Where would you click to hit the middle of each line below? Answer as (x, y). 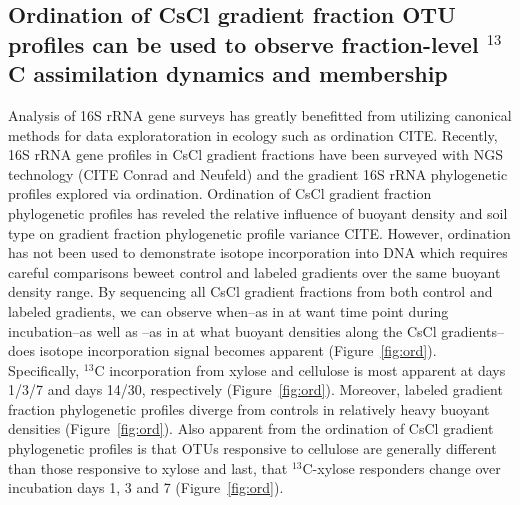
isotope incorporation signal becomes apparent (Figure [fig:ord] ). (238, 350)
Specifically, (44, 369)
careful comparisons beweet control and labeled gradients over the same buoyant (254, 271)
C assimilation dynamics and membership (228, 73)
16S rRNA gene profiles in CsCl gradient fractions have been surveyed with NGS (256, 154)
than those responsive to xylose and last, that (148, 467)
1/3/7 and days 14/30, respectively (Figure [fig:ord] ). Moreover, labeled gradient (255, 389)
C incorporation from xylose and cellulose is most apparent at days (300, 369)
